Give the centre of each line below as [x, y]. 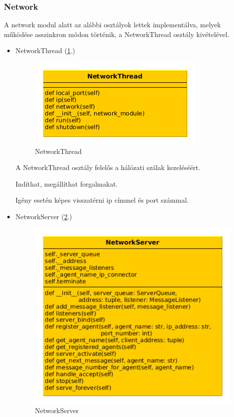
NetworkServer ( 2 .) [44, 216]
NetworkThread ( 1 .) [45, 50]
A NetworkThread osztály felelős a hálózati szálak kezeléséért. [108, 167]
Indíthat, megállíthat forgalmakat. [67, 183]
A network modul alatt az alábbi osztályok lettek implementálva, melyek [112, 25]
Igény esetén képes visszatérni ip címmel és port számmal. [102, 200]
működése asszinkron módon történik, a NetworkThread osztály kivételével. [117, 34]
